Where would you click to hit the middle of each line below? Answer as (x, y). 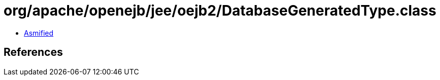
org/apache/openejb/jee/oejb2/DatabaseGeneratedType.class (220, 11)
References (33, 52)
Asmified (39, 33)
